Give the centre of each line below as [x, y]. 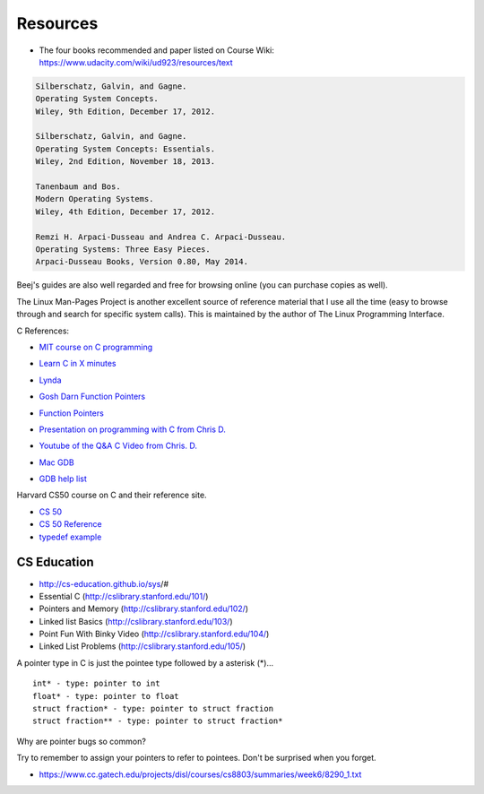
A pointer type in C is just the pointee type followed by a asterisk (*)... [145, 662]
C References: [43, 331]
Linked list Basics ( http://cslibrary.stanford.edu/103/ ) [136, 621]
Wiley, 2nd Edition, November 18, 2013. [125, 162]
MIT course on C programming [96, 347]
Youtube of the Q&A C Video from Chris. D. [118, 446]
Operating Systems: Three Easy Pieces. [123, 250]
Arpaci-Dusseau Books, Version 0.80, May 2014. [142, 262]
